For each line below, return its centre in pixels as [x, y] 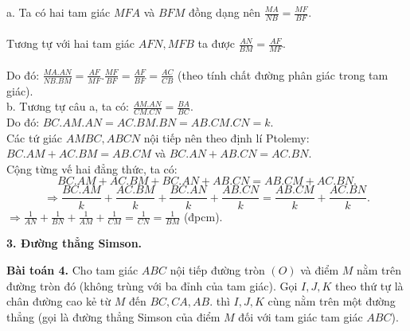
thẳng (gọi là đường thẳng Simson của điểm [113, 316]
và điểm [320, 269]
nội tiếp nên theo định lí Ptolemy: [226, 137]
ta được [216, 43]
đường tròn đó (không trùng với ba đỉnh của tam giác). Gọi [152, 285]
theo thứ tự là [369, 285]
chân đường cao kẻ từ [59, 301]
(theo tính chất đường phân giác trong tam [283, 74]
